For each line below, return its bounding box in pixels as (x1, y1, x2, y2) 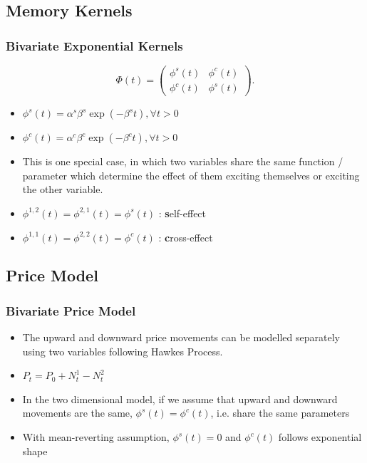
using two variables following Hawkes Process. (22, 343, 223, 358)
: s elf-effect (158, 205, 207, 220)
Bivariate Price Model (6, 301, 136, 319)
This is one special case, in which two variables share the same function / (22, 154, 343, 169)
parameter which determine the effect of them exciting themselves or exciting (22, 167, 360, 182)
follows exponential (278, 430, 362, 444)
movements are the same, (22, 405, 133, 420)
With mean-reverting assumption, (22, 430, 170, 444)
